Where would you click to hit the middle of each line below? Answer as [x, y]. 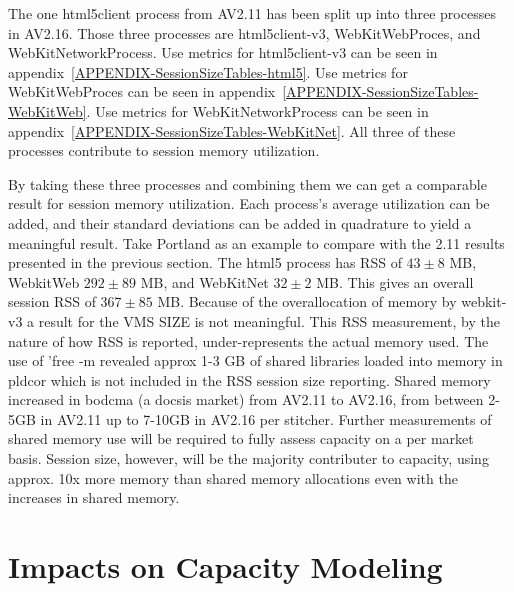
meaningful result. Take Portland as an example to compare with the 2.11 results [256, 242]
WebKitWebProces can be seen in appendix [142, 91]
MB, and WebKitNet [204, 281]
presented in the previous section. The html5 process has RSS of [205, 262]
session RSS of [52, 301]
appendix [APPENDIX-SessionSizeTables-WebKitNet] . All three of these [232, 130]
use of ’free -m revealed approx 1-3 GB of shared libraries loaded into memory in [255, 360]
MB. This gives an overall [395, 281]
